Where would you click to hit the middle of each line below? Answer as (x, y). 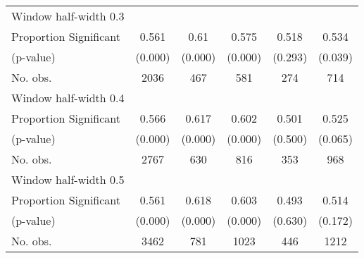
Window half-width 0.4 (68, 98)
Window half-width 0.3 (68, 16)
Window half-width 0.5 (68, 179)
